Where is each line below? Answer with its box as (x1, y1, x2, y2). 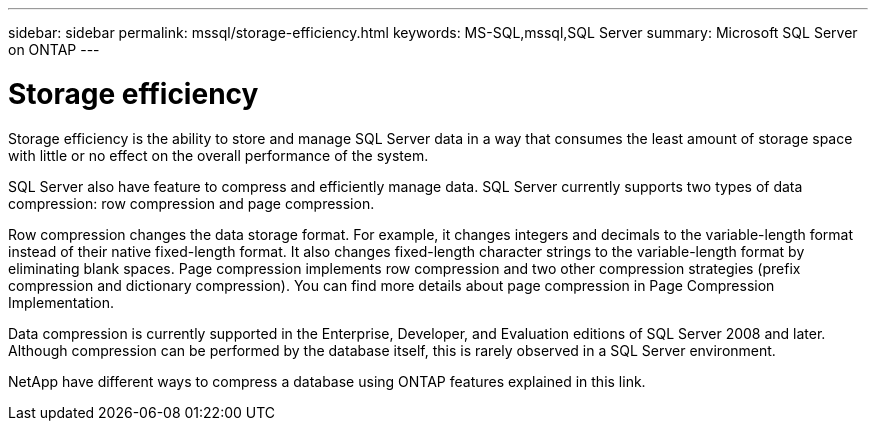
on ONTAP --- (8, 41, 100, 58)
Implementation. (8, 293, 115, 311)
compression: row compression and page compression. (8, 194, 375, 212)
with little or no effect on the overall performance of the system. (8, 146, 429, 164)
